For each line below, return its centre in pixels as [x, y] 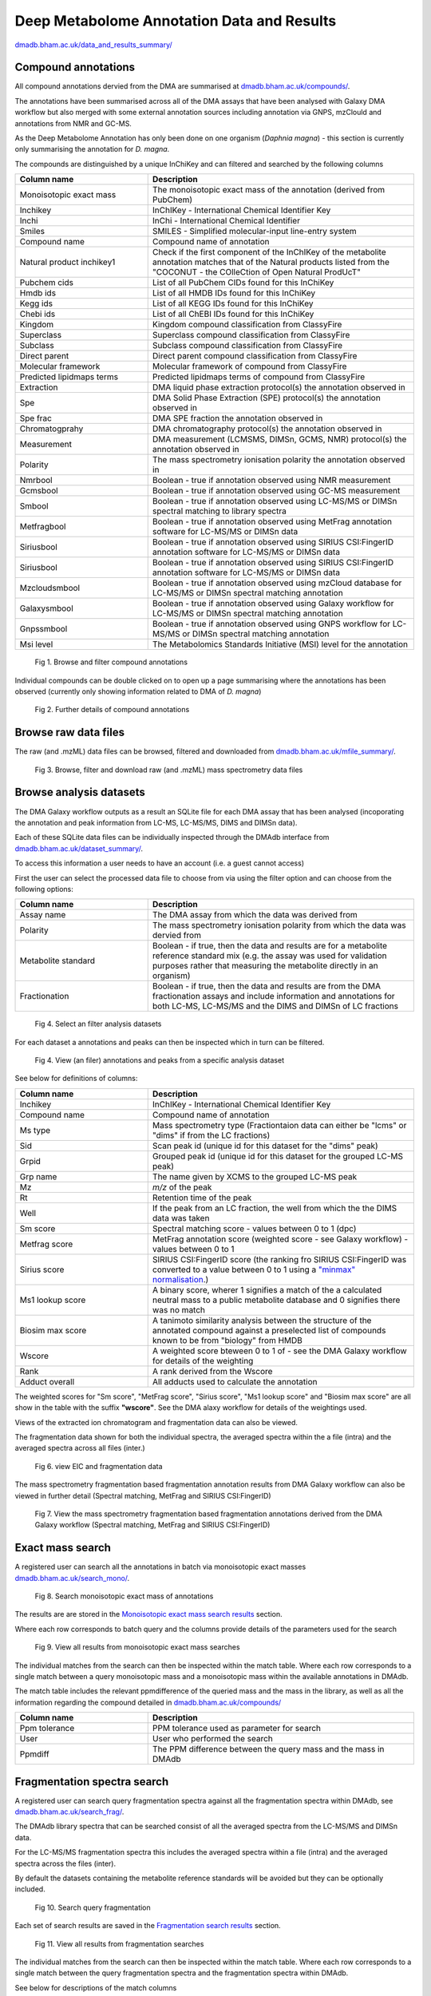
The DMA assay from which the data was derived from [255, 915]
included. [30, 1889]
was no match [179, 1309]
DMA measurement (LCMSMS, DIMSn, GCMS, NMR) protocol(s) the [279, 439]
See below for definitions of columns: [76, 1079]
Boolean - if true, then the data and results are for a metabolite [269, 946]
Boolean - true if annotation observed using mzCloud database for [277, 583]
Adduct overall [47, 1381]
